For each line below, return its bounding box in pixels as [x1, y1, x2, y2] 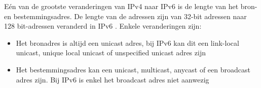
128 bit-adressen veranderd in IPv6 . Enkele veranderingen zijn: [4, 21, 202, 31]
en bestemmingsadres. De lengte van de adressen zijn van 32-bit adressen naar [4, 11, 247, 21]
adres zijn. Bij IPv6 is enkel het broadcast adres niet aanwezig [16, 74, 209, 84]
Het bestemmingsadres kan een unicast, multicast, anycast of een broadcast [16, 64, 250, 74]
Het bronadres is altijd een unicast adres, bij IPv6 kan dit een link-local [16, 37, 239, 48]
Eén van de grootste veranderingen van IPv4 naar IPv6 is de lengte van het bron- [4, 1, 257, 11]
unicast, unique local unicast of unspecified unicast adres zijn [16, 47, 206, 58]
